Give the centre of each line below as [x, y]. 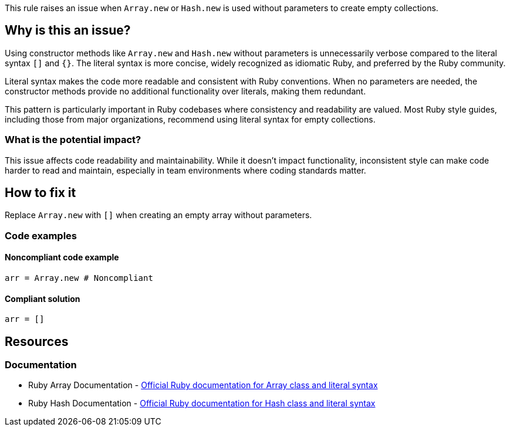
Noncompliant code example [62, 257]
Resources [37, 341]
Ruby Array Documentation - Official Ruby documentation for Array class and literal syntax [203, 385]
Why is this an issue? [68, 30]
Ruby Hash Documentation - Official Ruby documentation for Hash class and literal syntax [202, 403]
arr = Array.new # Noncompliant [79, 278]
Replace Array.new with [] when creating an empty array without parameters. [158, 215]
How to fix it [40, 193]
